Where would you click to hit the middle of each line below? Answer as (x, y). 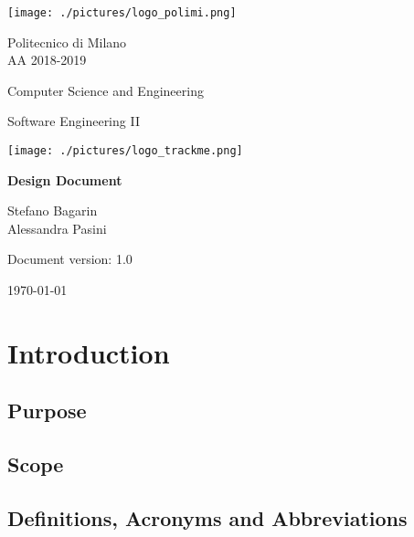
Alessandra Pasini (57, 228)
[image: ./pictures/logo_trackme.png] (125, 151)
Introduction (89, 352)
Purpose (47, 411)
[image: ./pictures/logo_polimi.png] (122, 13)
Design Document (65, 179)
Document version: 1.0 (70, 259)
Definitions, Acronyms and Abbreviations (207, 517)
